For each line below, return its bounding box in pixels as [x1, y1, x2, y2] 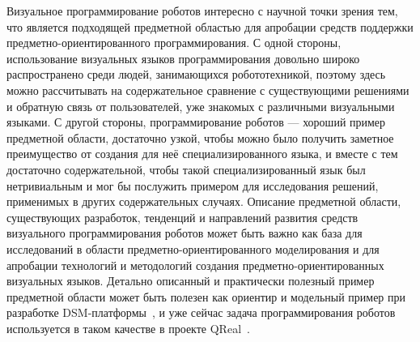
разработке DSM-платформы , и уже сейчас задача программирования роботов [6, 304, 396, 321]
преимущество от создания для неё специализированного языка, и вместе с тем [6, 145, 398, 162]
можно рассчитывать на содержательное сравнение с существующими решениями [6, 81, 409, 98]
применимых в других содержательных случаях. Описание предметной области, [6, 193, 401, 210]
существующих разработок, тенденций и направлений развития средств [6, 208, 358, 225]
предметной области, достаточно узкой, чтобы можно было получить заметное [6, 129, 394, 146]
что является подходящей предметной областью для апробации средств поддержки [6, 18, 414, 35]
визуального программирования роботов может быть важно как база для [6, 224, 363, 242]
